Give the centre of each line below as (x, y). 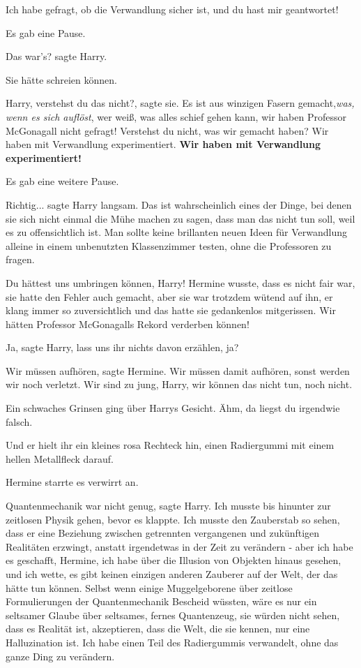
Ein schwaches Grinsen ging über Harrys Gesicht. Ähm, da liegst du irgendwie (173, 408)
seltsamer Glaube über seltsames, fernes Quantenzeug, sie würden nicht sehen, (173, 615)
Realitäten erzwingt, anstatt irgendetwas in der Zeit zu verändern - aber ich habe (179, 546)
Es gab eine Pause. (46, 32)
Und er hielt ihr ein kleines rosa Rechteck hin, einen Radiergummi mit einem (170, 445)
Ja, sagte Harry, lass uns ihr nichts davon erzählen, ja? (122, 347)
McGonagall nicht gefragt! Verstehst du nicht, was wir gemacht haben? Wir (167, 130)
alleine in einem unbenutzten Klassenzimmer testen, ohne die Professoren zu (169, 245)
